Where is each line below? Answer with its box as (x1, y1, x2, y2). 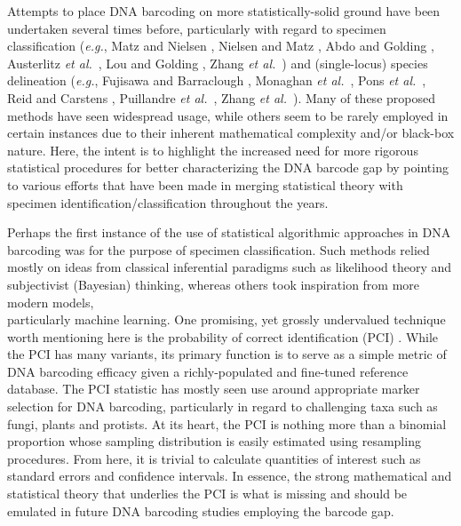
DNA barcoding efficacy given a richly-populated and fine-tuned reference (7, 362, 409, 380)
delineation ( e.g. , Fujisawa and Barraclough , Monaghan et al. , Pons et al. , (7, 71, 426, 90)
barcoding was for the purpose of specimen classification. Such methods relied (7, 240, 430, 259)
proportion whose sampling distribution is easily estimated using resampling (7, 432, 421, 450)
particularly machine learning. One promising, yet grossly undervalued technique (7, 310, 446, 329)
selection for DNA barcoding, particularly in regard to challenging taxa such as (7, 397, 438, 416)
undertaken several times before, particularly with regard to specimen (7, 19, 386, 37)
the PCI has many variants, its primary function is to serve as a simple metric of (7, 345, 447, 363)
